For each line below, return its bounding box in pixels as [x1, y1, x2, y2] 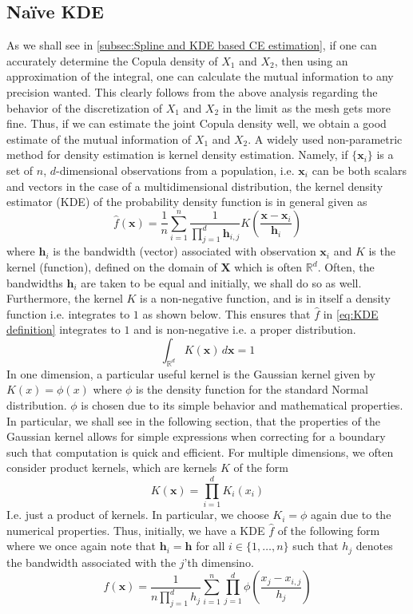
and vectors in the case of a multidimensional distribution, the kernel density [6, 177, 383, 194]
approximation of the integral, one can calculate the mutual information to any [6, 68, 394, 85]
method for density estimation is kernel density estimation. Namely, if [6, 146, 348, 163]
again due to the [311, 506, 391, 523]
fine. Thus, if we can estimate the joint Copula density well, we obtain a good [6, 115, 387, 132]
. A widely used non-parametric [248, 130, 403, 147]
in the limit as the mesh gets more [222, 99, 391, 116]
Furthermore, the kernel [6, 290, 123, 307]
